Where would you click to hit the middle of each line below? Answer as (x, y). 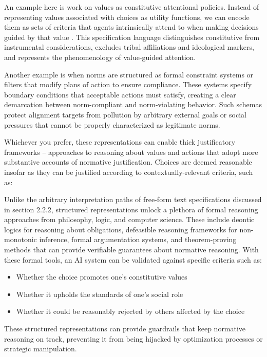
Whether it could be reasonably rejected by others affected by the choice (130, 311)
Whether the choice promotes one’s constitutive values (102, 277)
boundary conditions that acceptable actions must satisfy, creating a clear (120, 94)
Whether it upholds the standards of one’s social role (100, 294)
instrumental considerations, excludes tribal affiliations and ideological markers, (129, 47)
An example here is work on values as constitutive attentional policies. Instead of (132, 7)
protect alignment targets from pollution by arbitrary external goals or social (125, 114)
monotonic (21, 239)
